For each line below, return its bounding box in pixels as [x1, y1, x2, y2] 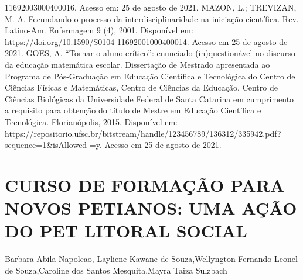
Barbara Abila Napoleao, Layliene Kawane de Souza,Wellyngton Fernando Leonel [5, 253, 298, 265]
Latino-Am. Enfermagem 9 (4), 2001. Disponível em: [5, 24, 193, 36]
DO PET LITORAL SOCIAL [5, 219, 247, 243]
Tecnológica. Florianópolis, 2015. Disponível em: [5, 115, 178, 127]
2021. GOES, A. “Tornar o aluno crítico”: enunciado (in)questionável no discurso [5, 47, 295, 59]
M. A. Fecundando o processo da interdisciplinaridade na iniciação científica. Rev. [5, 12, 299, 25]
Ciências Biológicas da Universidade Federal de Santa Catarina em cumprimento [5, 92, 294, 105]
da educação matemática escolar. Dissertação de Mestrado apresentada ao [5, 58, 270, 70]
